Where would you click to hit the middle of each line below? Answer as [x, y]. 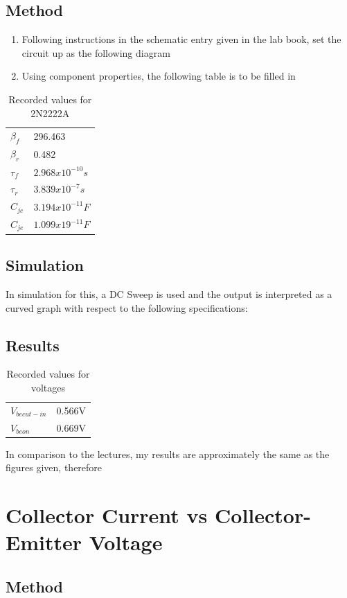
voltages [48, 388]
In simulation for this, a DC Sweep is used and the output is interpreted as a [169, 294]
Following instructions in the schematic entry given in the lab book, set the [181, 39]
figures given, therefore [54, 467]
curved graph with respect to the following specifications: [127, 307]
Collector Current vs [107, 515]
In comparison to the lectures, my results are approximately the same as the [168, 454]
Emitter [44, 542]
